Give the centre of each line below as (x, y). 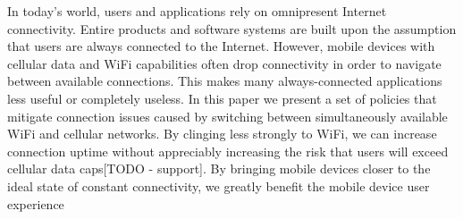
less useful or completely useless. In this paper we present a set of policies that (222, 98)
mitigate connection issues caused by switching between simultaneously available (227, 116)
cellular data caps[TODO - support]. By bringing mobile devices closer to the (219, 168)
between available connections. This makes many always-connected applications (225, 81)
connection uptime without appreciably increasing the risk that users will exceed (228, 151)
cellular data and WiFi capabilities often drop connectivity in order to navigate (224, 63)
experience (36, 203)
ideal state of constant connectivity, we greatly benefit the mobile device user (219, 185)
